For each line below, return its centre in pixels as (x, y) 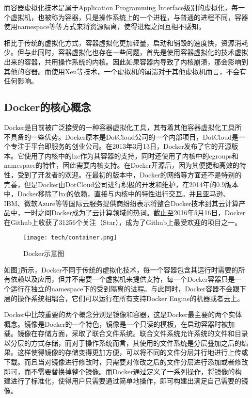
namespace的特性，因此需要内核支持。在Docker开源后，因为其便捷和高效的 (122, 165)
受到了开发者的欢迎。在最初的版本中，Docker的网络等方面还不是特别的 (129, 174)
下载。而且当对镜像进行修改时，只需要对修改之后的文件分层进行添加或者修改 (126, 362)
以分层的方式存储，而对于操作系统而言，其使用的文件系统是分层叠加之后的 (123, 342)
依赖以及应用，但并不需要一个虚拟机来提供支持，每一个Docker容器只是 (123, 279)
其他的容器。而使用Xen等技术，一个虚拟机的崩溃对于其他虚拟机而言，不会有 (125, 71)
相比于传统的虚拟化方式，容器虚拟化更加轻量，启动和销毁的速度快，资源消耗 (126, 42)
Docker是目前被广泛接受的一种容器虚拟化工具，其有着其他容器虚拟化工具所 (123, 127)
